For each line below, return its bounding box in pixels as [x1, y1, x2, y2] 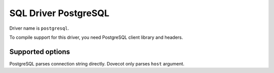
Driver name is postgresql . [9, 25, 70, 31]
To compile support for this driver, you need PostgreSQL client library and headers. [9, 34, 183, 40]
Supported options [9, 47, 71, 56]
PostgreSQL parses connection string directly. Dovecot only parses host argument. [9, 60, 185, 66]
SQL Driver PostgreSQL [9, 8, 110, 19]
